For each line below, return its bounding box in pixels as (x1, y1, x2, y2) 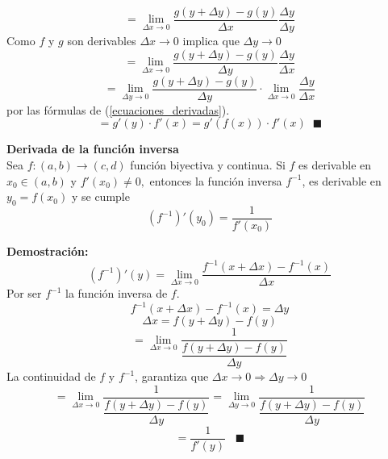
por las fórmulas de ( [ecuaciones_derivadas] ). (6, 101, 230, 118)
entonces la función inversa (149, 172, 282, 189)
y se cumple (71, 188, 130, 205)
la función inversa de (65, 285, 168, 302)
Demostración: (6, 243, 89, 260)
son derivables (67, 32, 136, 49)
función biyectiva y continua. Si (130, 156, 286, 173)
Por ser (6, 285, 42, 302)
